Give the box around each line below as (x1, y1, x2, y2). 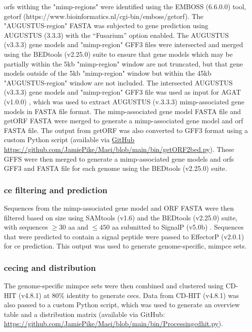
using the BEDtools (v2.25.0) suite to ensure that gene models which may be (4, 49, 233, 59)
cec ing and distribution (4, 261, 96, 273)
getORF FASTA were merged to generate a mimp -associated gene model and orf (4, 116, 243, 126)
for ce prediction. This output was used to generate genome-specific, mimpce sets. (4, 241, 247, 251)
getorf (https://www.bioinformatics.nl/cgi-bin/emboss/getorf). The (4, 11, 204, 21)
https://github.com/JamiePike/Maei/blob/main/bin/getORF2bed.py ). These (4, 144, 235, 154)
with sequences (4, 222, 48, 232)
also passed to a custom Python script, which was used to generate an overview (4, 299, 240, 310)
